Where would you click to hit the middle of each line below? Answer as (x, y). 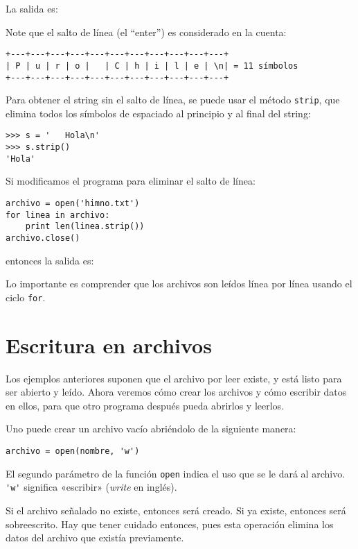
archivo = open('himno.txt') (73, 203)
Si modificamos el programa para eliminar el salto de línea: (131, 181)
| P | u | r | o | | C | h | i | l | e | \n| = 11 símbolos (152, 66)
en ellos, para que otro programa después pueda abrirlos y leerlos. (145, 405)
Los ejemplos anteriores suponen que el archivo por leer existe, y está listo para (174, 378)
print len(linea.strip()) (85, 227)
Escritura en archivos (109, 345)
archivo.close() (43, 238)
